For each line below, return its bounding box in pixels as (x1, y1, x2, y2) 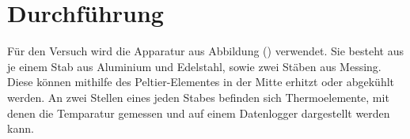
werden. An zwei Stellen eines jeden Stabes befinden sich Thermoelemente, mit (7, 88, 389, 105)
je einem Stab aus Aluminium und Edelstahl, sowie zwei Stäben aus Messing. (7, 58, 382, 74)
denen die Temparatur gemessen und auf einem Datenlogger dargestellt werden (7, 104, 390, 121)
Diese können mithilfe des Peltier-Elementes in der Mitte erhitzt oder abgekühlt (7, 73, 395, 90)
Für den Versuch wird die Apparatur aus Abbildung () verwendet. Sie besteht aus (7, 43, 404, 59)
